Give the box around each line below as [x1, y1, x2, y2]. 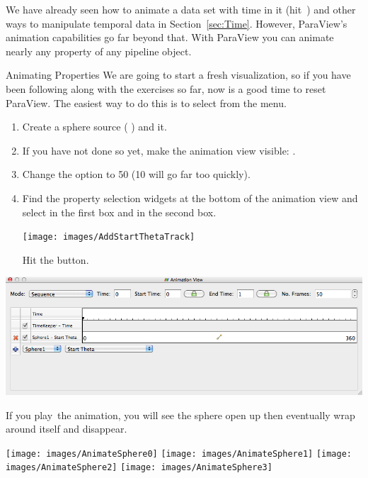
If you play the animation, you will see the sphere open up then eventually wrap [6, 407, 355, 422]
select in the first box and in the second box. [22, 204, 217, 219]
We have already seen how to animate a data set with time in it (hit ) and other [6, 2, 356, 16]
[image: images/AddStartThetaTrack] [22, 232, 195, 243]
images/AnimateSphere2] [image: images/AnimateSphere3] [6, 462, 272, 473]
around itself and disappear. [6, 421, 127, 436]
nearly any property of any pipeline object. [6, 43, 192, 58]
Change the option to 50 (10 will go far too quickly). [22, 167, 251, 182]
